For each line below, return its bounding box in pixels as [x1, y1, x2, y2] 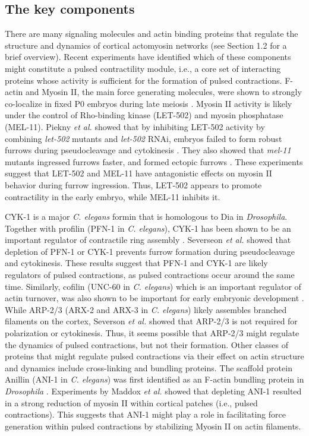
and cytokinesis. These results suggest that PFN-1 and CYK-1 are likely [5, 257, 268, 269]
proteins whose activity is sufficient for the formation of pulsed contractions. [5, 74, 282, 86]
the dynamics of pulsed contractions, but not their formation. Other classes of [5, 338, 289, 350]
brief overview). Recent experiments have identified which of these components [5, 50, 291, 63]
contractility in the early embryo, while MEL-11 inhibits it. [5, 190, 220, 203]
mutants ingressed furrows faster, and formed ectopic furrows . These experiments [5, 155, 303, 168]
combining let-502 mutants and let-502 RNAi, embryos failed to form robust [5, 132, 282, 144]
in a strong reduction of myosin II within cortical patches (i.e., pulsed [5, 396, 258, 409]
